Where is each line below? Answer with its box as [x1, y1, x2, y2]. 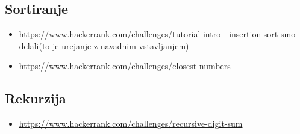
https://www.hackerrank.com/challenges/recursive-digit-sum [19, 117, 243, 130]
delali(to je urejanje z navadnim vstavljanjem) [19, 39, 189, 52]
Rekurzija [5, 89, 66, 108]
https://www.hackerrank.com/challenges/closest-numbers [19, 59, 231, 72]
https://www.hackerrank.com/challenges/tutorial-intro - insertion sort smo [19, 28, 296, 40]
